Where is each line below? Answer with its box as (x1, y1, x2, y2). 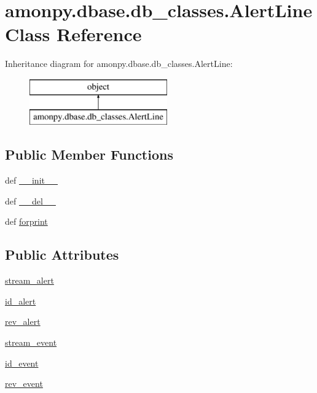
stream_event (5, 336, 57, 349)
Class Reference (5, 21, 142, 47)
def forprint (5, 215, 48, 228)
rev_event (5, 377, 43, 390)
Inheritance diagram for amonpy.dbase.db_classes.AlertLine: (5, 57, 233, 70)
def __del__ (5, 194, 56, 207)
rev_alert (5, 315, 41, 328)
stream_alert (5, 274, 54, 287)
